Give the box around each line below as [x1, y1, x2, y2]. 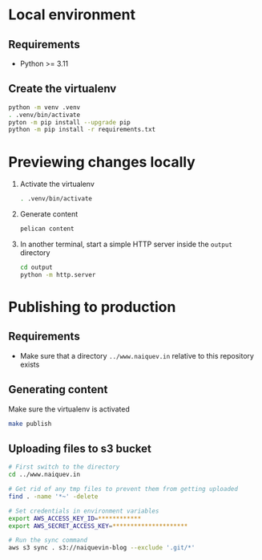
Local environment [8, 6, 136, 24]
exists [19, 359, 40, 369]
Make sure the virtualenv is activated [8, 404, 131, 414]
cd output [19, 263, 54, 271]
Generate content [19, 209, 79, 219]
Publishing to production [8, 298, 176, 316]
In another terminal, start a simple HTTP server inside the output [19, 239, 232, 249]
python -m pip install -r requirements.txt [8, 126, 156, 134]
